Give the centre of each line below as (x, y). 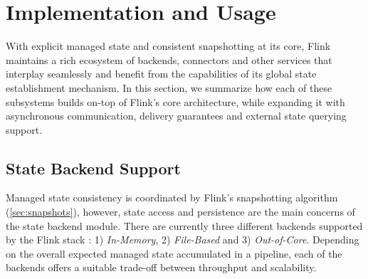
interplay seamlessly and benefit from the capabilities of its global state (161, 74)
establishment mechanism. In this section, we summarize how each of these (169, 87)
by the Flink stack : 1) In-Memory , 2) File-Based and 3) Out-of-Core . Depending (183, 239)
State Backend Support (93, 168)
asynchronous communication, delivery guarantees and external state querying (176, 116)
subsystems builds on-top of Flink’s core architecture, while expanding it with (175, 101)
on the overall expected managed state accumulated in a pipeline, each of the (174, 253)
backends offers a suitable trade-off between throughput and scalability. (161, 267)
